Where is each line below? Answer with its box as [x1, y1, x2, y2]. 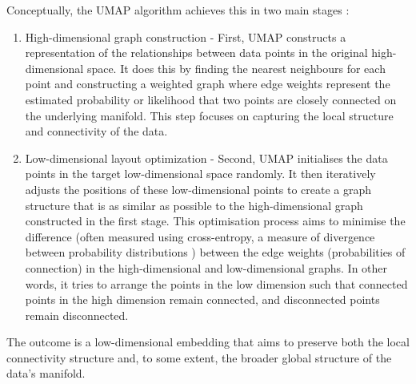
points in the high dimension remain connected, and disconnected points [25, 291, 380, 308]
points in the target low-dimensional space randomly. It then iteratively [25, 165, 376, 182]
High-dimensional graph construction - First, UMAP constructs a [25, 28, 346, 45]
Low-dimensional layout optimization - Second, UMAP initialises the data [25, 149, 388, 166]
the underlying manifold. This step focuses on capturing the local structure [25, 107, 394, 123]
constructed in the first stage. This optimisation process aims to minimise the [25, 212, 406, 229]
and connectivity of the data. [25, 123, 168, 139]
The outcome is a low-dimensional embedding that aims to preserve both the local [6, 333, 410, 350]
